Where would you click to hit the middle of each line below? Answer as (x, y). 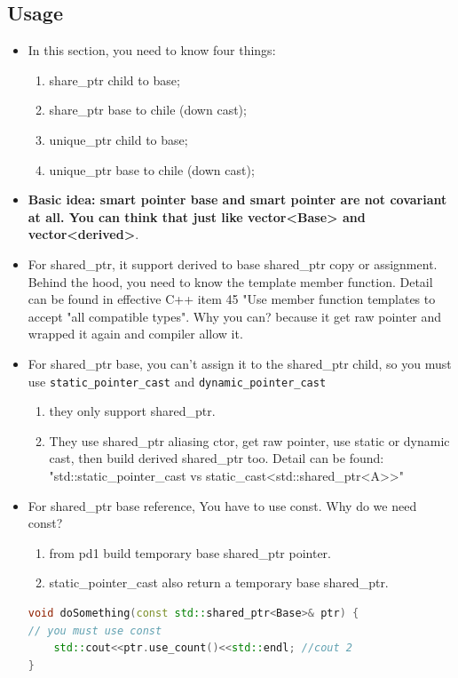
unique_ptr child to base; (118, 139)
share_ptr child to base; (114, 80)
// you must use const (95, 630)
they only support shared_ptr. (132, 411)
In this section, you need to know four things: (152, 50)
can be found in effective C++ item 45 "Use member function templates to (232, 299)
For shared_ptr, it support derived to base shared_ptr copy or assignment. (233, 263)
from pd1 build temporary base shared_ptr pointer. (190, 552)
